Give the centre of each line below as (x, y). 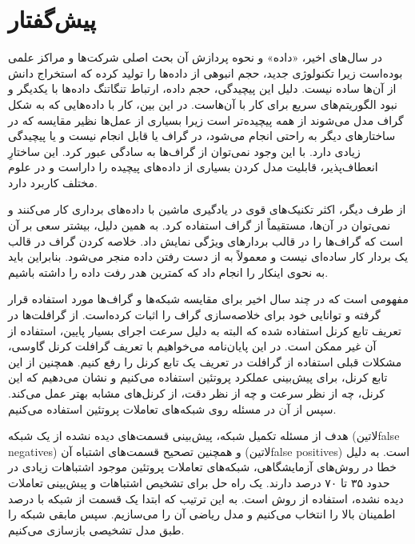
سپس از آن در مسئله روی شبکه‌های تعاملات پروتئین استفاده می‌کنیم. (172, 408)
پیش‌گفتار (52, 19)
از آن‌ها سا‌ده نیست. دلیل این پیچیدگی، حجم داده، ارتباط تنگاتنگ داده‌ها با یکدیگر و (202, 88)
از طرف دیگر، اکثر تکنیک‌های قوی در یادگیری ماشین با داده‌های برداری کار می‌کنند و (207, 209)
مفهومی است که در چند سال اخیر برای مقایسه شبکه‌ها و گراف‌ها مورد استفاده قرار (208, 299)
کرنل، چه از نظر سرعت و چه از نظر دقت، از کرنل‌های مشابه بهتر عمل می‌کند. (197, 393)
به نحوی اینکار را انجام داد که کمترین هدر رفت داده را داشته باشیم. (168, 272)
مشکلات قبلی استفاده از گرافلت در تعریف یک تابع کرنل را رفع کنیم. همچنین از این (205, 361)
